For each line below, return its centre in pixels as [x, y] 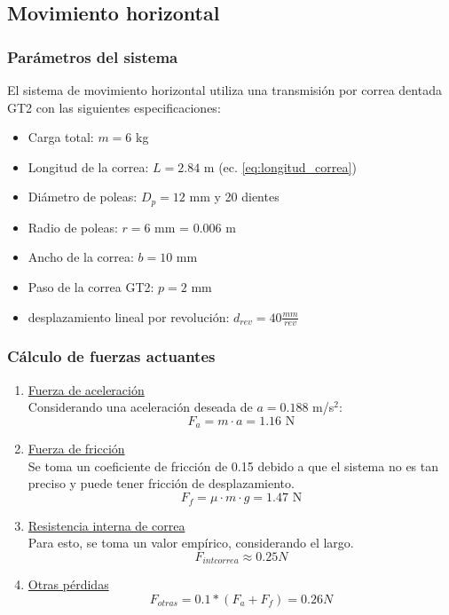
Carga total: [61, 137]
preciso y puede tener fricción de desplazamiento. [161, 483]
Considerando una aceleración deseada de [140, 407]
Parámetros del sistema [93, 56]
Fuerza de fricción [76, 449]
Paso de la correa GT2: [91, 287]
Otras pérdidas [68, 584]
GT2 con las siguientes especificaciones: [114, 107]
